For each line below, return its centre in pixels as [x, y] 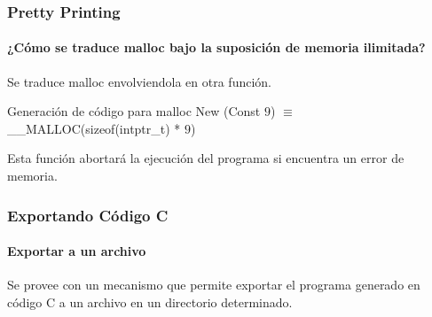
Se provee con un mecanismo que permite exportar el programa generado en [214, 285]
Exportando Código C [88, 215]
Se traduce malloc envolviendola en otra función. [139, 81]
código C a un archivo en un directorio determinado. [150, 302]
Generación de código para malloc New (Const [134, 111]
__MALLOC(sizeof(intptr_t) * [94, 128]
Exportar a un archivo [77, 251]
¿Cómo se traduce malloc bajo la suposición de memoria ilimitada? [216, 47]
